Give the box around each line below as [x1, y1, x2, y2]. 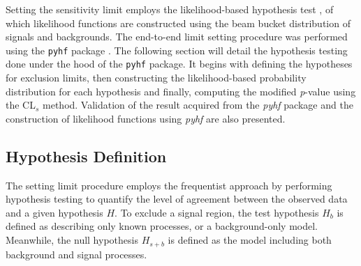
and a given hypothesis [6, 205, 103, 219]
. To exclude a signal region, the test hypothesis [115, 205, 319, 219]
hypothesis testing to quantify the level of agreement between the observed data [6, 191, 348, 206]
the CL [6, 97, 36, 112]
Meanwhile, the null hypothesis [6, 233, 138, 247]
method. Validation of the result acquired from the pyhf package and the [43, 97, 353, 112]
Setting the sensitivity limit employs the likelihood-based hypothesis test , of [6, 2, 334, 16]
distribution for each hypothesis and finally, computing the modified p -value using [6, 84, 356, 98]
